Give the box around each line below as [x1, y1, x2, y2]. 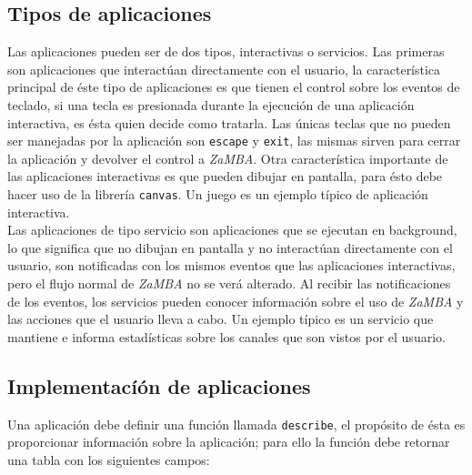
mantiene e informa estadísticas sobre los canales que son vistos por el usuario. [7, 327, 446, 346]
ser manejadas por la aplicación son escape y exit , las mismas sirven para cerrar [7, 131, 461, 150]
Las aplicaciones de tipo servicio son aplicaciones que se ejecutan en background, [7, 220, 457, 239]
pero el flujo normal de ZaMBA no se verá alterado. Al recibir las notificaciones [7, 274, 451, 293]
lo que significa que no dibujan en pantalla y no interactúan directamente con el [7, 237, 453, 257]
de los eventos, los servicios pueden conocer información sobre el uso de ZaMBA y [7, 291, 464, 310]
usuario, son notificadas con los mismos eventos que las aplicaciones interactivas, [7, 256, 456, 275]
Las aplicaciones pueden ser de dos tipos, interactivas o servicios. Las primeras [7, 42, 445, 61]
